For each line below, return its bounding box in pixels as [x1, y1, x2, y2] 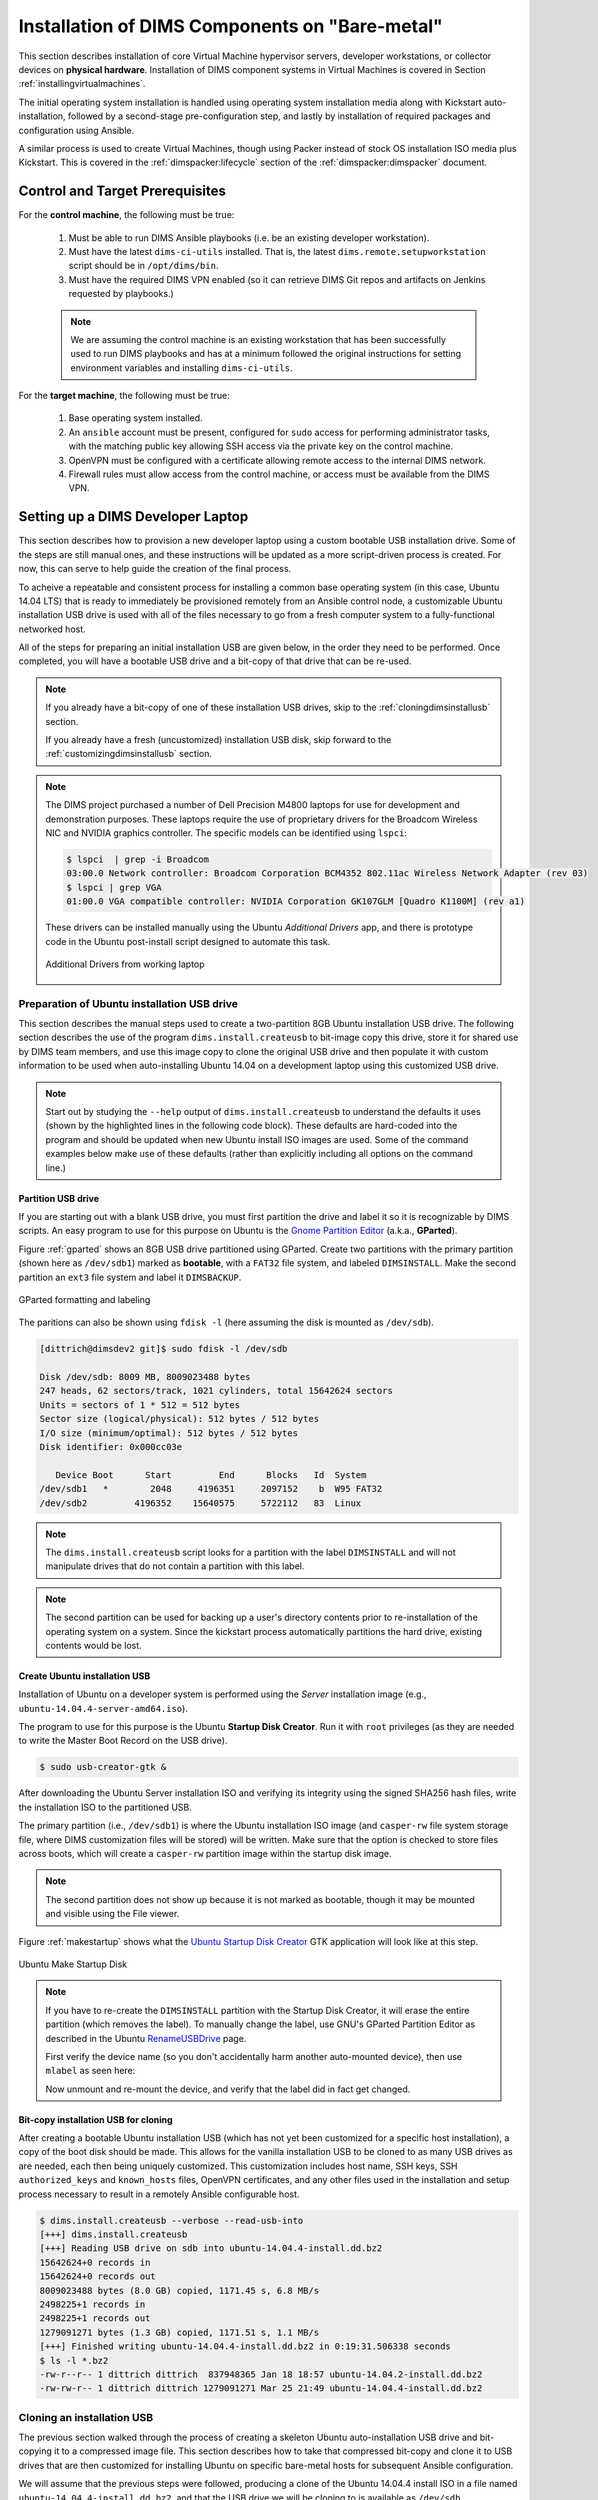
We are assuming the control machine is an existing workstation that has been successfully [70, 333, 447, 345]
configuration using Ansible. [18, 124, 135, 136]
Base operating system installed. [68, 412, 204, 424]
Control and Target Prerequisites [18, 183, 227, 200]
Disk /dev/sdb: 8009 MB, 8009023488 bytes [39, 1371, 251, 1383]
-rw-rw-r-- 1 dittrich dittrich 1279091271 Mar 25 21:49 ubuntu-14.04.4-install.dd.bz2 [39, 2383, 483, 2394]
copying [18, 2445, 52, 2457]
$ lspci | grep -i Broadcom [66, 853, 210, 865]
